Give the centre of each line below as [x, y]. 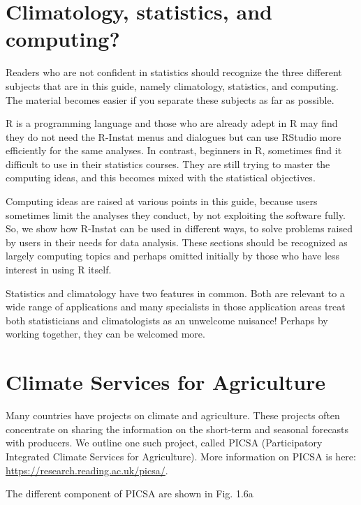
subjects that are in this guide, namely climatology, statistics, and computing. [172, 85]
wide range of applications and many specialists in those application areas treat [176, 307]
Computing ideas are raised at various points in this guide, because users [162, 201]
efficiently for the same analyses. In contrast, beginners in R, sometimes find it [174, 150]
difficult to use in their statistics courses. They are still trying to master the [168, 164]
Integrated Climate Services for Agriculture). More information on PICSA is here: [181, 456]
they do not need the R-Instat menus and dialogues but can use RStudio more [174, 136]
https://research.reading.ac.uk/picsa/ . [87, 470]
